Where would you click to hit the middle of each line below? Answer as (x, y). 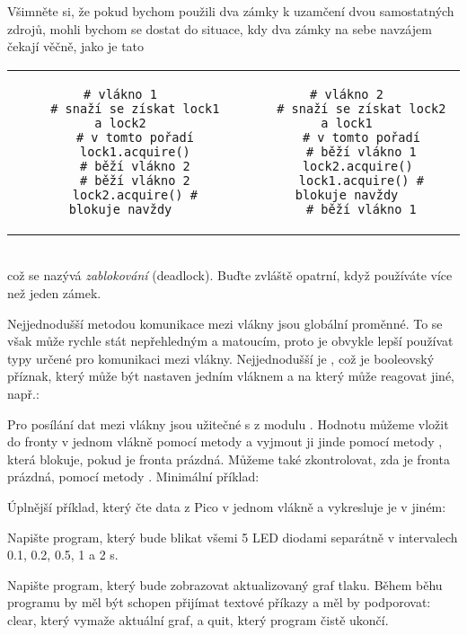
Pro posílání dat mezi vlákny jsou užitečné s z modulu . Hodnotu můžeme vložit (228, 423)
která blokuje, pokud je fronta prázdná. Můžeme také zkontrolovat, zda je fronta (229, 459)
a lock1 (347, 123)
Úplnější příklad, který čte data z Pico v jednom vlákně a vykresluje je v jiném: (227, 506)
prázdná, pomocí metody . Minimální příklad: (133, 476)
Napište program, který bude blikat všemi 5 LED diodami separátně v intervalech (233, 537)
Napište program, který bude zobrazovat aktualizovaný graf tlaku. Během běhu (225, 584)
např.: (23, 393)
